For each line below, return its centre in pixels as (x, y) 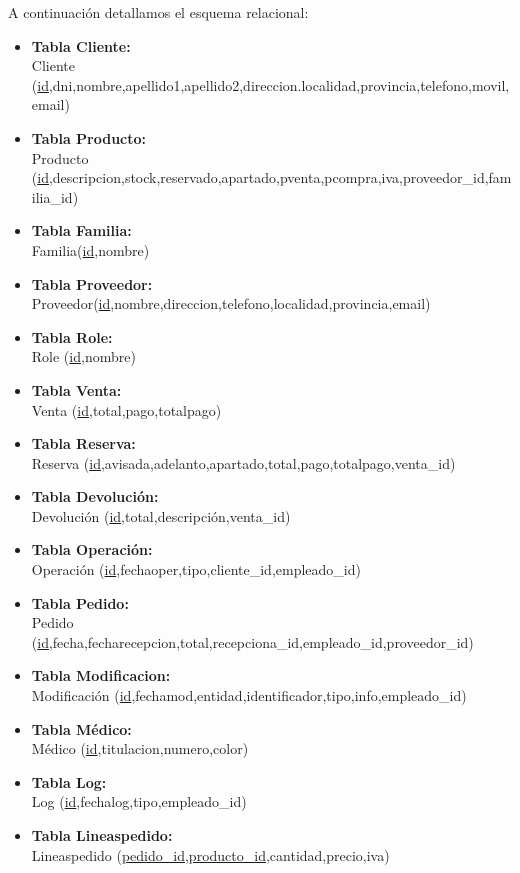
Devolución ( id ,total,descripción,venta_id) (161, 515)
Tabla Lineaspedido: (102, 835)
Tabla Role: (72, 336)
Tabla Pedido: (80, 602)
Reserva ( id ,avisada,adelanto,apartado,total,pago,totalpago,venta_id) (243, 462)
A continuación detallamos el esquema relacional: (158, 12)
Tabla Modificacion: (101, 675)
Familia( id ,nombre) (90, 249)
